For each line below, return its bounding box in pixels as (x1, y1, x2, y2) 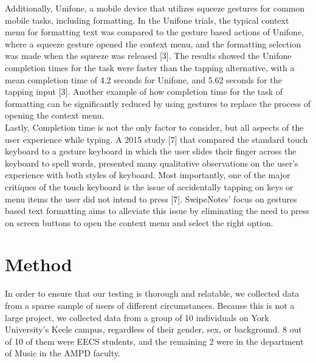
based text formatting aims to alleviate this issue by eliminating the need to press (5, 204, 310, 217)
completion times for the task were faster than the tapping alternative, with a (5, 61, 295, 74)
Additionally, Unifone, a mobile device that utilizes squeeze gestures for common (5, 2, 305, 14)
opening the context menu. (5, 109, 105, 122)
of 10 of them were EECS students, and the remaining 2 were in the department (5, 334, 304, 347)
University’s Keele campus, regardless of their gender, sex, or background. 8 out (5, 323, 302, 336)
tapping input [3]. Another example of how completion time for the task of (5, 85, 283, 98)
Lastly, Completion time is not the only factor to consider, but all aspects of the (5, 120, 304, 133)
